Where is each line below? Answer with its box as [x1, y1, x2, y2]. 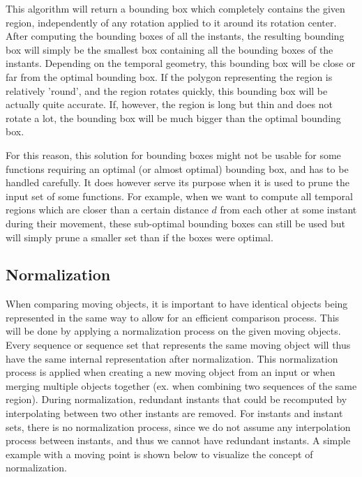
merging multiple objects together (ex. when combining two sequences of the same [6, 378, 357, 393]
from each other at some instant [220, 202, 357, 217]
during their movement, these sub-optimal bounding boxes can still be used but [6, 215, 345, 230]
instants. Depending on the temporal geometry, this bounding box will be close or [6, 56, 356, 70]
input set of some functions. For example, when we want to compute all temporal [6, 188, 353, 203]
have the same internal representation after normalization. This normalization [6, 351, 338, 365]
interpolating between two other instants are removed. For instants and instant [6, 406, 343, 421]
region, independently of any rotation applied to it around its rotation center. [6, 15, 337, 29]
